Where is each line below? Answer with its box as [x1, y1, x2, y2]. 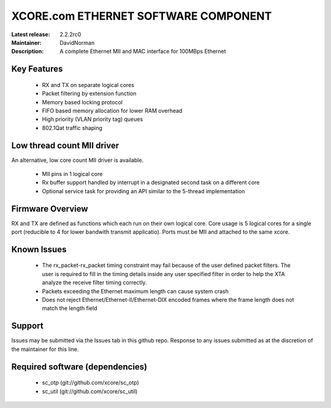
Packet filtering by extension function [42, 90, 137, 98]
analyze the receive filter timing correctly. [42, 279, 147, 287]
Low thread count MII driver [11, 140, 120, 150]
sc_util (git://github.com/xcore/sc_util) [42, 387, 138, 395]
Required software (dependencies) [11, 361, 148, 372]
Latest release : [11, 31, 50, 38]
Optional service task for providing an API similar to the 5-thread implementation [42, 187, 245, 194]
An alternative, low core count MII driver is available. [11, 156, 144, 164]
